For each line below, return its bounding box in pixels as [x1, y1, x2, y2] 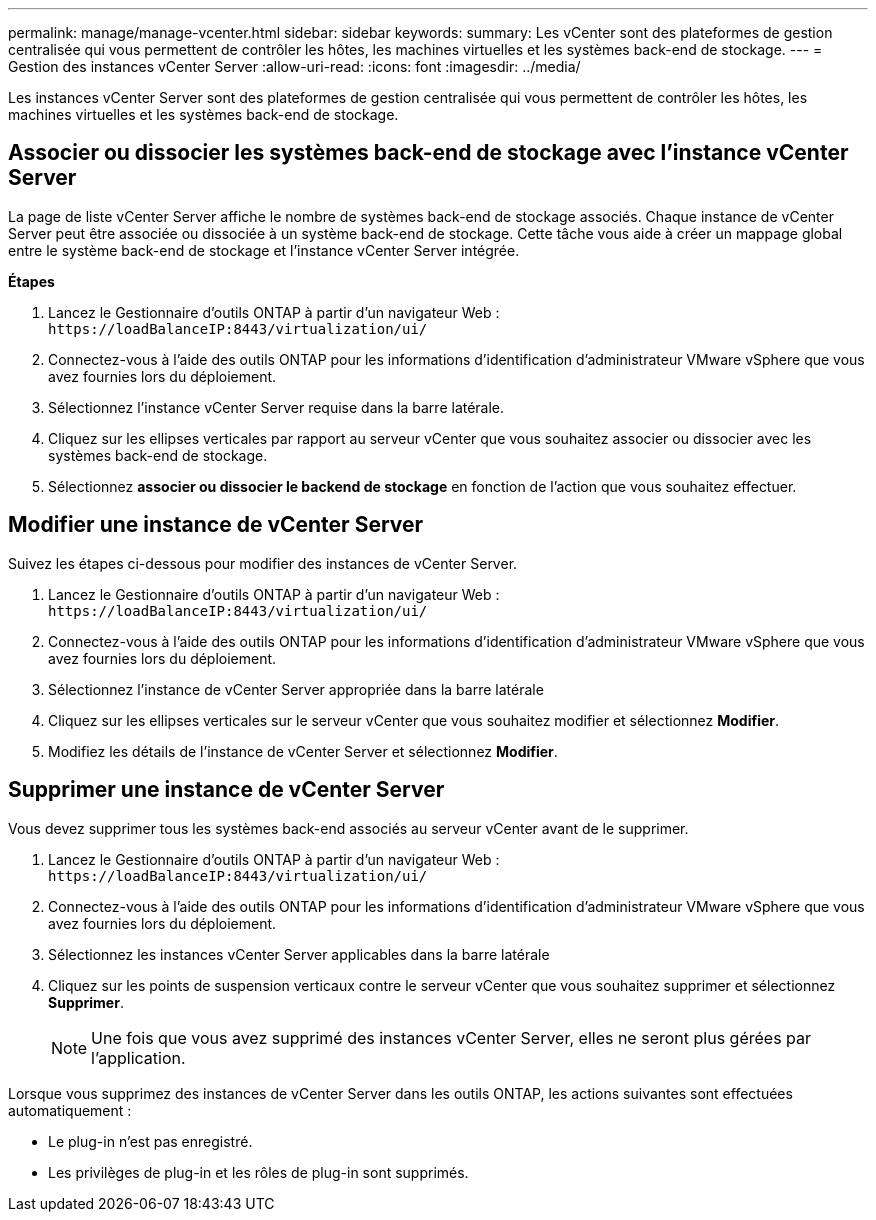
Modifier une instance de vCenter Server [8, 512, 424, 538]
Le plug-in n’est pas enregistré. [48, 1132, 253, 1150]
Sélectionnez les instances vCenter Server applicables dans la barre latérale [48, 945, 550, 963]
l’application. [91, 1047, 186, 1068]
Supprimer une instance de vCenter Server [8, 777, 445, 803]
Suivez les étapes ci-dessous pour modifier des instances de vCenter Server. [8, 554, 518, 572]
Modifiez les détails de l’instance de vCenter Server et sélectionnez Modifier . [48, 742, 558, 760]
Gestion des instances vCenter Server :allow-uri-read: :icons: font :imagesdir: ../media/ [8, 58, 581, 75]
